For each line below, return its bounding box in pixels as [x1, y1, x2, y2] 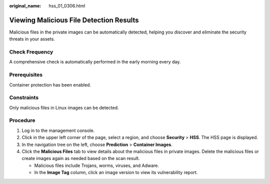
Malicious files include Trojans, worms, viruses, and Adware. [34, 162, 159, 168]
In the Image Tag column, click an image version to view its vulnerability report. [34, 169, 198, 175]
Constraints [9, 94, 39, 101]
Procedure [9, 117, 35, 124]
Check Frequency [9, 48, 53, 55]
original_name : [9, 3, 41, 8]
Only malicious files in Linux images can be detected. [9, 104, 119, 110]
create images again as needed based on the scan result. [21, 155, 140, 161]
